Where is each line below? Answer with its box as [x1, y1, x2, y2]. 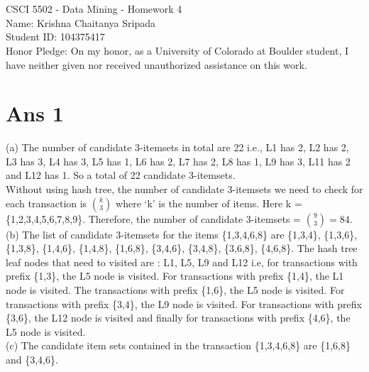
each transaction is [6, 195, 87, 210]
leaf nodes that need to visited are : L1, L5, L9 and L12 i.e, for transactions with [6, 254, 358, 269]
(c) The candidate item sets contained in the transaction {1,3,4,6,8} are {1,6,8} [6, 338, 351, 353]
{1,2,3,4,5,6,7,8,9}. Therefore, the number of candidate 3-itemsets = [6, 211, 301, 226]
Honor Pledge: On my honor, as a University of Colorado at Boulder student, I [6, 43, 349, 58]
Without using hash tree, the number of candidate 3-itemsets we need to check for [6, 182, 363, 197]
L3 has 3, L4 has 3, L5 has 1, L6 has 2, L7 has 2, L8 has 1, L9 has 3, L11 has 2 [6, 153, 351, 168]
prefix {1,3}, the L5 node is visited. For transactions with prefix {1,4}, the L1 [6, 268, 344, 283]
